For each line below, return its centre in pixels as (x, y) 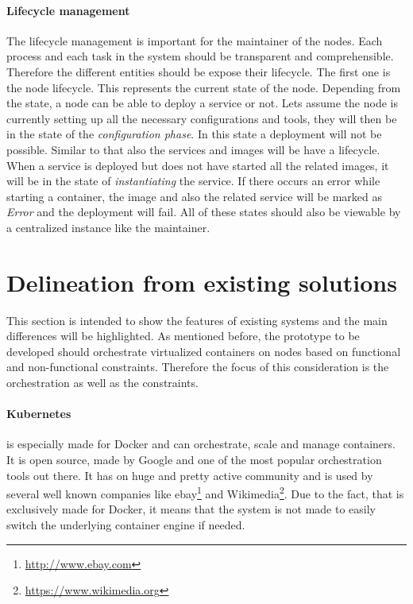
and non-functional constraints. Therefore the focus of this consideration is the (198, 367)
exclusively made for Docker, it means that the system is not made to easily (191, 509)
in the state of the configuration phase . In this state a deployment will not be (194, 134)
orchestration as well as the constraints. (102, 383)
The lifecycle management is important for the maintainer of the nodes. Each (195, 40)
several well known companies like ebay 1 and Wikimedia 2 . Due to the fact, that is (205, 492)
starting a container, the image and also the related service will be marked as (194, 196)
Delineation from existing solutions (202, 282)
